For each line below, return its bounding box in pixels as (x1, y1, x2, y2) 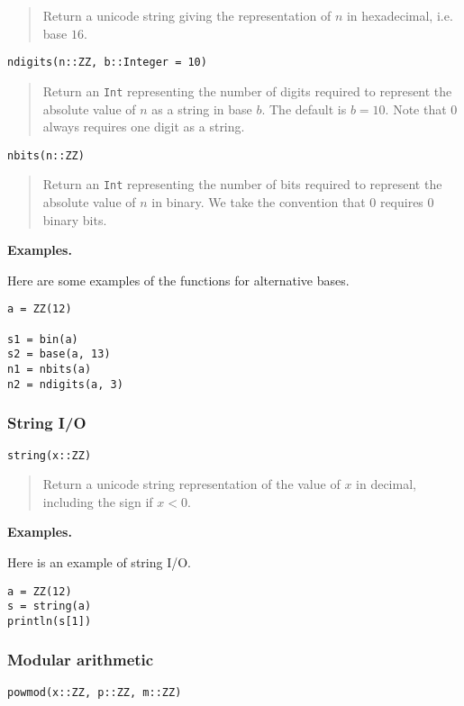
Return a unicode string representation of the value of (42, 475, 341, 493)
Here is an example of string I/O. (7, 552, 191, 571)
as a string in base (151, 99, 252, 118)
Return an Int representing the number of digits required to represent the (42, 81, 452, 100)
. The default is (261, 99, 347, 118)
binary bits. (42, 210, 107, 229)
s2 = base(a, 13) (7, 348, 111, 361)
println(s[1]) (7, 614, 92, 628)
